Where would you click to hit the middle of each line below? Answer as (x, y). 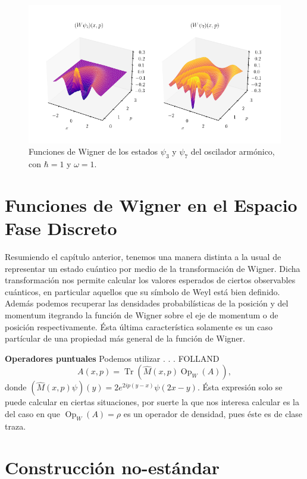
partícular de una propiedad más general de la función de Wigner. (125, 338)
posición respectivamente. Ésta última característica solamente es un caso (139, 326)
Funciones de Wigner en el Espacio (151, 204)
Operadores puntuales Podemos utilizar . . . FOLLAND (112, 358)
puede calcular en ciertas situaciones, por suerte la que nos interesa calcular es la (152, 402)
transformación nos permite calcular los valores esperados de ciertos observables (150, 280)
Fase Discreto (61, 228)
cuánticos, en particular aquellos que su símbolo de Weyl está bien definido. (142, 291)
